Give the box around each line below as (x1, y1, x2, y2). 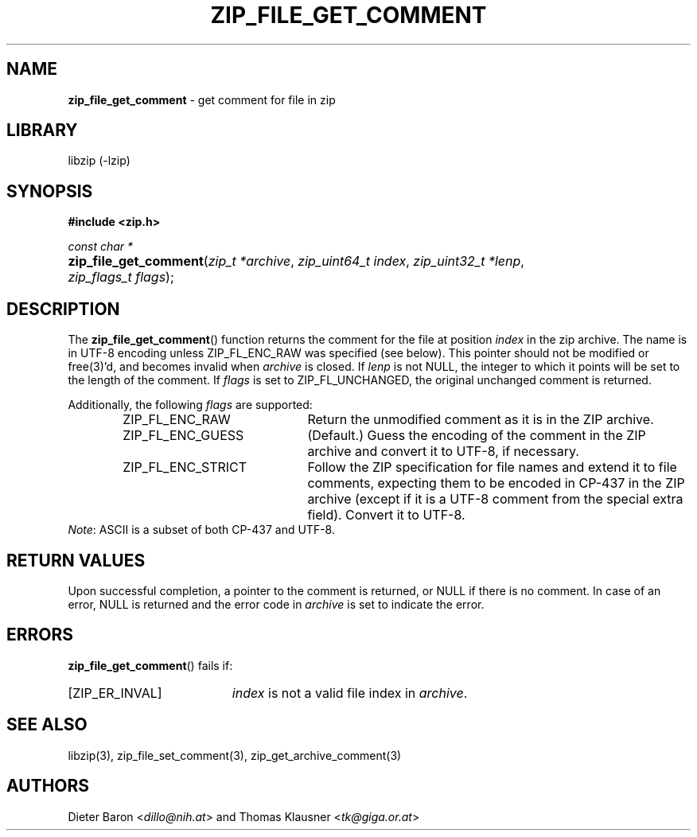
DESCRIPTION (6, 298, 120, 319)
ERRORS (6, 625, 74, 645)
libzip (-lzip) (68, 154, 130, 168)
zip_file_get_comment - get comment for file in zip (68, 92, 336, 107)
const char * (68, 239, 134, 254)
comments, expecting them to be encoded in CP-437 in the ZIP (307, 475, 685, 492)
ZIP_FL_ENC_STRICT (123, 459, 247, 476)
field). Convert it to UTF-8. (307, 507, 465, 524)
